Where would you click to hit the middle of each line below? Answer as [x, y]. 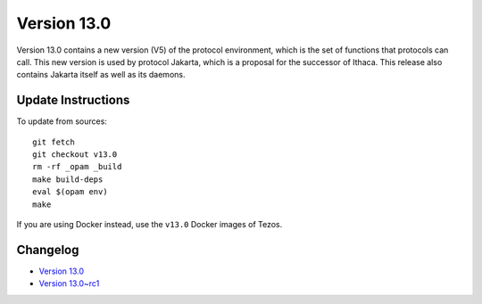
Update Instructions [73, 100]
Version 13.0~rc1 [69, 283]
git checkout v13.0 [75, 155]
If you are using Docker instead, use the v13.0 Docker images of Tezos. [150, 224]
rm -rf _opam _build [77, 167]
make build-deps [68, 179]
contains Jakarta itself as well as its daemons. [101, 75]
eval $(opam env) [70, 192]
